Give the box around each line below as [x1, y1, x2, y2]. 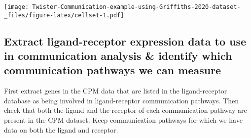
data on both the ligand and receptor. [4, 124, 118, 135]
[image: [4, 3, 29, 10]
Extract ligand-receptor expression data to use [4, 33, 247, 48]
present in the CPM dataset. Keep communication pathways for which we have [4, 115, 243, 125]
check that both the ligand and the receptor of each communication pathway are [4, 105, 247, 115]
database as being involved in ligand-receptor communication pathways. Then [4, 95, 239, 105]
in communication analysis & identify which [4, 48, 232, 63]
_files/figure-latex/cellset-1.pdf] [4, 11, 124, 19]
